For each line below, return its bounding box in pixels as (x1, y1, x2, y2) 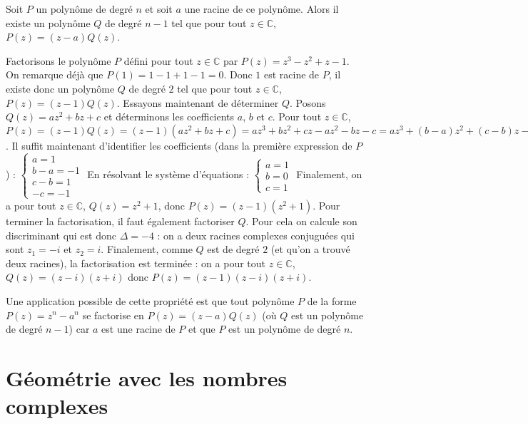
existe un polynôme (6, 15, 91, 30)
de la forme (307, 293, 357, 308)
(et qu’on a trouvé (270, 242, 350, 257)
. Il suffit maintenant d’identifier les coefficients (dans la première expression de (6, 138, 352, 152)
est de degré (207, 242, 260, 257)
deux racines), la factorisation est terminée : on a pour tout (6, 255, 265, 270)
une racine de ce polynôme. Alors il (184, 1, 339, 16)
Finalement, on (296, 167, 362, 182)
